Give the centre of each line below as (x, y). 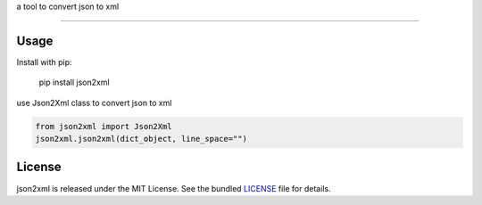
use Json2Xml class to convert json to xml (94, 102)
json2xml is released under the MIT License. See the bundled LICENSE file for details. (174, 188)
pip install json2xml (75, 82)
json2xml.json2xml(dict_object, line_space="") (141, 139)
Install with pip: (44, 61)
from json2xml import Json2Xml (104, 126)
